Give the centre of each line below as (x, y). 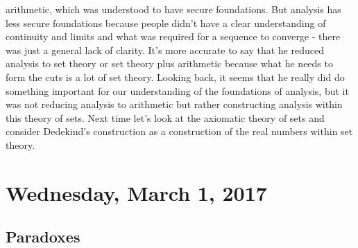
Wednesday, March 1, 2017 (136, 192)
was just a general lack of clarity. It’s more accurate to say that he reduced (165, 50)
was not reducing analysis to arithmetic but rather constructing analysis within (174, 104)
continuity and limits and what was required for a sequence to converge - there (173, 36)
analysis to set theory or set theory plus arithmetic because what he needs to (169, 63)
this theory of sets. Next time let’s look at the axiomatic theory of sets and (165, 117)
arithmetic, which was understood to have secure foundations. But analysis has (173, 9)
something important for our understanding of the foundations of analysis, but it (177, 90)
